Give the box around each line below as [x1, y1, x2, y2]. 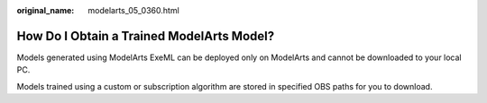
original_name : [16, 5, 75, 15]
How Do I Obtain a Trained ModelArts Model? [16, 28, 275, 44]
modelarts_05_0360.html [87, 5, 179, 15]
